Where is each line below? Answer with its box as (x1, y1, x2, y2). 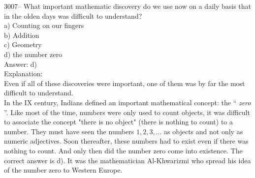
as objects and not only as (164, 126, 243, 136)
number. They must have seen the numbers (4, 126, 134, 136)
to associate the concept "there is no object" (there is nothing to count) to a (4, 117, 233, 127)
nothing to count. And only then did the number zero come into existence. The (4, 145, 243, 155)
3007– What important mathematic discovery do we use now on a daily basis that (4, 1, 252, 11)
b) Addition (4, 30, 39, 40)
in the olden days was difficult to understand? (4, 10, 142, 21)
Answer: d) (4, 59, 37, 69)
